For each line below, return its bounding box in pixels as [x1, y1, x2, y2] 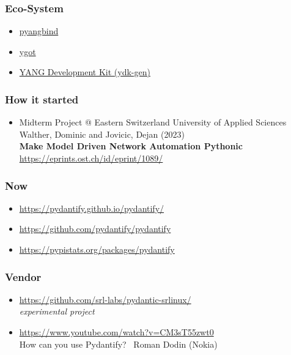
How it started [5, 91, 79, 106]
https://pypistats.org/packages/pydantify [19, 243, 175, 255]
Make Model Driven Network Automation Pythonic [19, 140, 243, 152]
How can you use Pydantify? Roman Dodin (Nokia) [19, 337, 218, 350]
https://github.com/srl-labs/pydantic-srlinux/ [19, 293, 191, 305]
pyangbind [19, 24, 59, 37]
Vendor [5, 269, 42, 284]
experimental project [19, 305, 95, 318]
